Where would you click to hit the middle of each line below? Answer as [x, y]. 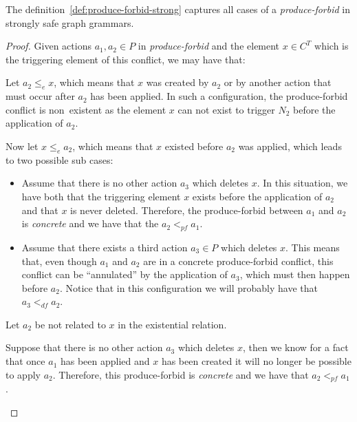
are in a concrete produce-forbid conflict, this [238, 261]
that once [25, 361]
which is [332, 46]
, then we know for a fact [295, 347]
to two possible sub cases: [60, 159]
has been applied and [105, 361]
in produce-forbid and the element [209, 46]
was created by [177, 82]
